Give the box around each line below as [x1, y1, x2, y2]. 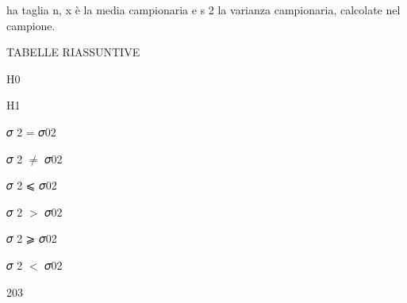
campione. [6, 17, 56, 33]
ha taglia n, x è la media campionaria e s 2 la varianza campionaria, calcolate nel [6, 2, 401, 17]
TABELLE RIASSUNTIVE [6, 44, 140, 60]
